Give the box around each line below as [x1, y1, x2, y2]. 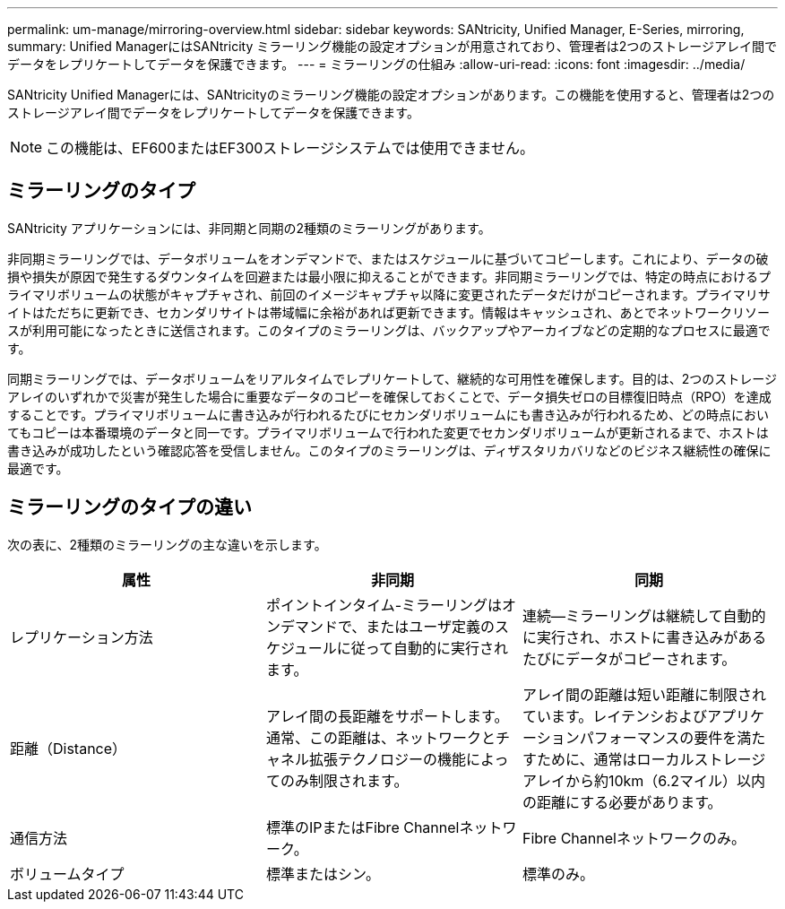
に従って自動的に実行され [336, 638, 509, 657]
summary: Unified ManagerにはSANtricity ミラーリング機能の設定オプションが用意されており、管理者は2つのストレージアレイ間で [7, 39, 778, 54]
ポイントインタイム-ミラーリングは [265, 595, 503, 614]
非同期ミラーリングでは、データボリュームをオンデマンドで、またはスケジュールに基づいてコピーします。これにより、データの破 [7, 250, 769, 266]
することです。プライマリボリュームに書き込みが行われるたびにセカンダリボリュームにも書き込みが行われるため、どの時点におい [7, 406, 769, 422]
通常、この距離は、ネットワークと [265, 728, 496, 747]
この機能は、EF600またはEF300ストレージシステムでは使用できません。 [46, 139, 535, 157]
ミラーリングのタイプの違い [7, 496, 252, 519]
